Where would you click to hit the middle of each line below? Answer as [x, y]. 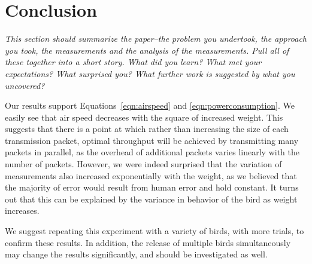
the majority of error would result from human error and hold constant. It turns [152, 187]
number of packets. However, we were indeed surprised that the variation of [143, 164]
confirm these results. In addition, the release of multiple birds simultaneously [148, 242]
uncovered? [25, 85]
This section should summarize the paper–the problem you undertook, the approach [156, 39]
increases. [22, 211]
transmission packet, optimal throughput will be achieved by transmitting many [152, 140]
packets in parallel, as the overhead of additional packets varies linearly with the [152, 152]
